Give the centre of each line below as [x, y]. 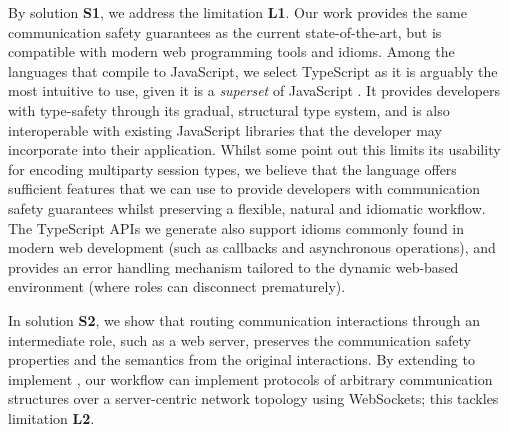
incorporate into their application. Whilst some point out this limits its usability [254, 149]
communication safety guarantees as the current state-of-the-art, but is [225, 31]
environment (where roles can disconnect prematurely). [177, 286]
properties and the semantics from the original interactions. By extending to [241, 359]
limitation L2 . [51, 417]
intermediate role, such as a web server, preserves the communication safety [240, 339]
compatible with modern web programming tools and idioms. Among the [231, 51]
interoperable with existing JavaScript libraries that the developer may [225, 129]
